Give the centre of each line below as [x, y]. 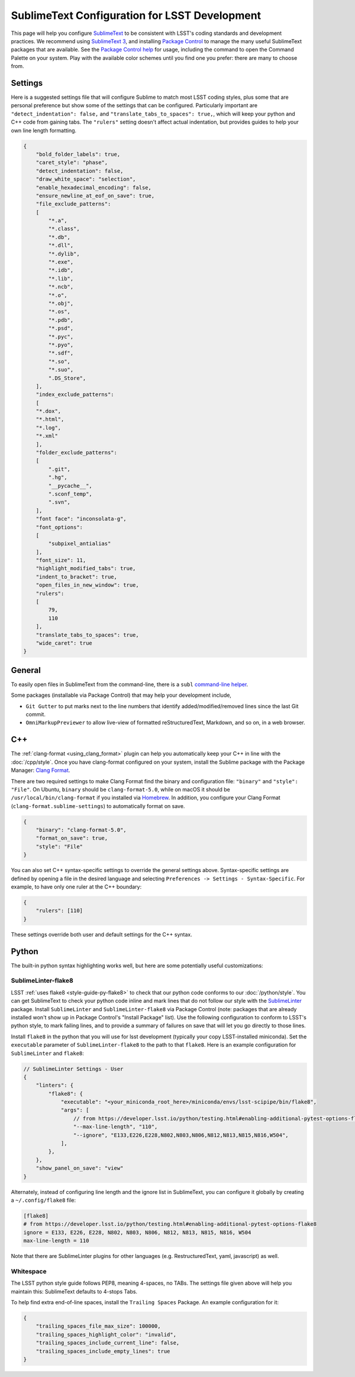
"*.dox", [49, 411]
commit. [35, 715]
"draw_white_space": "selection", [86, 179]
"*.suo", [61, 370]
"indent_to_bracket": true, [77, 577]
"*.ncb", [61, 287]
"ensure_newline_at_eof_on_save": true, [95, 196]
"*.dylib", [64, 254]
